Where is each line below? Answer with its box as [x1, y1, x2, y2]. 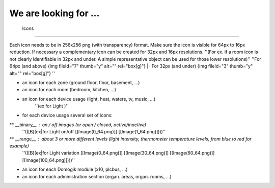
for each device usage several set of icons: [22, 112, 113, 119]
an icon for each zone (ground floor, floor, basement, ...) [22, 79, 140, 86]
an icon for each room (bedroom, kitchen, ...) [22, 87, 117, 93]
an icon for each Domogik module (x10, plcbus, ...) [22, 166, 128, 172]
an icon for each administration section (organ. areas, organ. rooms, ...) [22, 173, 172, 179]
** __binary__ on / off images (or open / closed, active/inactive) [9, 122, 147, 128]
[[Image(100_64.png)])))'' [22, 157, 75, 163]
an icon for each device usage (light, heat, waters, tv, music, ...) [22, 96, 156, 102]
